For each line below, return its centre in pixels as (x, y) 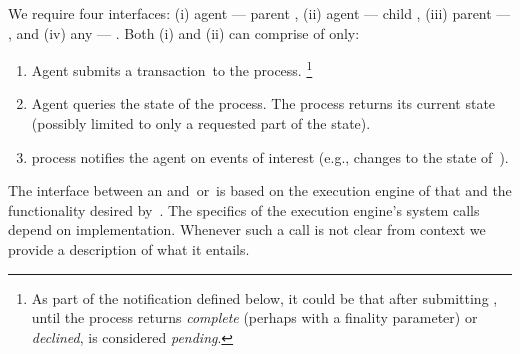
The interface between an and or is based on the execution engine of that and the (260, 190)
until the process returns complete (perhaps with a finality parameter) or (254, 317)
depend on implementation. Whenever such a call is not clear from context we (247, 229)
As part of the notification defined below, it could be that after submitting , (264, 297)
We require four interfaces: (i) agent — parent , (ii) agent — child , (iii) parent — (259, 13)
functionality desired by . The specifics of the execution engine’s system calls (244, 209)
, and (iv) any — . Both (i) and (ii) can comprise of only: (184, 32)
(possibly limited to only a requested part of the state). (201, 123)
